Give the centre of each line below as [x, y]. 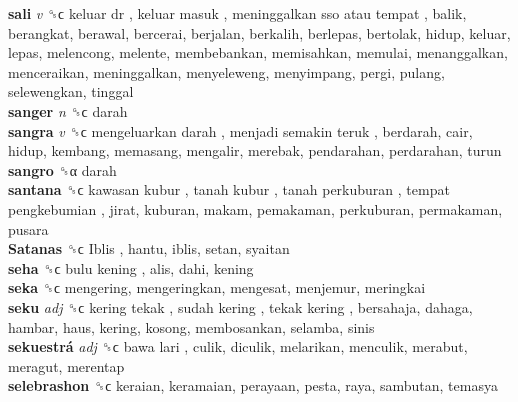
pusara [28, 228]
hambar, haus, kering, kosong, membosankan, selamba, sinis [191, 326]
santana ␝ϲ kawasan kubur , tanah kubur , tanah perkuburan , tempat [229, 189]
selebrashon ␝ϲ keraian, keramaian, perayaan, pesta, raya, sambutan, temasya [253, 385]
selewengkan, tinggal [71, 91]
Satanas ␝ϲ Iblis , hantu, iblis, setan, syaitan [149, 248]
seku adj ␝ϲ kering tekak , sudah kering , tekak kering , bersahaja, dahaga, [240, 306]
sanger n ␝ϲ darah [68, 110]
